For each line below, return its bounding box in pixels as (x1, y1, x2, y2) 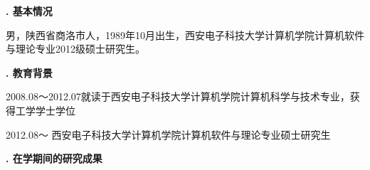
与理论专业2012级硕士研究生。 (6, 41, 145, 56)
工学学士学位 (15, 102, 75, 117)
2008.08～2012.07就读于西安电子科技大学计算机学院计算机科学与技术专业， (6, 89, 350, 104)
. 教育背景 (6, 65, 53, 80)
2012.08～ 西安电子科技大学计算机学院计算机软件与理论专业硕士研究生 (6, 127, 331, 142)
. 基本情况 (6, 4, 53, 18)
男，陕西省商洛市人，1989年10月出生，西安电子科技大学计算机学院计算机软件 (6, 27, 364, 42)
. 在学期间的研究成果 (6, 151, 102, 166)
